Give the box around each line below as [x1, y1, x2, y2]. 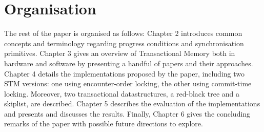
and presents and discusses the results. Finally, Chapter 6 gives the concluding [4, 108, 251, 119]
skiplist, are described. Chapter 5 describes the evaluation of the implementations [4, 98, 260, 109]
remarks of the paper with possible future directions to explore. [4, 118, 203, 129]
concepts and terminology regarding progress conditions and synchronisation [4, 37, 244, 48]
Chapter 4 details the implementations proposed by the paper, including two [4, 68, 245, 79]
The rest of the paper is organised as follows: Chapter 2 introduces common [4, 28, 242, 39]
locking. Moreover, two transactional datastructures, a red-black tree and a [4, 88, 240, 99]
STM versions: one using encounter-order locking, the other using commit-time [4, 78, 252, 89]
